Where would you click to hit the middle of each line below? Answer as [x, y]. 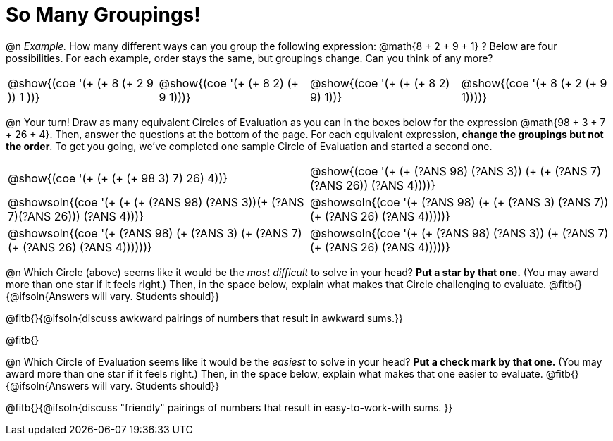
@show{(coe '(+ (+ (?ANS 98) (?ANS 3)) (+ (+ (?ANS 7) [456, 171]
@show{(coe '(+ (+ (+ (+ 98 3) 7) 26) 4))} [118, 178]
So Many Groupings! [103, 15]
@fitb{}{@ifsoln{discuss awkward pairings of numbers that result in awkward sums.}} [204, 318]
